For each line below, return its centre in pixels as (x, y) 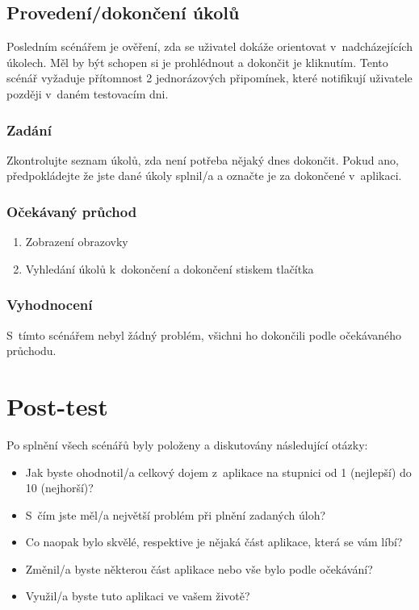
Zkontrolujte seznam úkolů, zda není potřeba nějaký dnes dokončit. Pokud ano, (203, 159)
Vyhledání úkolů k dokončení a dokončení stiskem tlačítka (170, 268)
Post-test (57, 405)
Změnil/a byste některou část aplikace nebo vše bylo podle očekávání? (199, 568)
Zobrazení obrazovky (77, 242)
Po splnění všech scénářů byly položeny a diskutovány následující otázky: (187, 444)
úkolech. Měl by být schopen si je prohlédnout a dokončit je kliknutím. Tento (197, 62)
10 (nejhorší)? (59, 488)
